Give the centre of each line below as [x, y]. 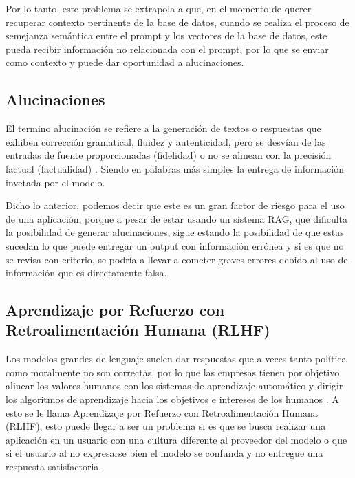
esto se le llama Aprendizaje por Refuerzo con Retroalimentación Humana [162, 412]
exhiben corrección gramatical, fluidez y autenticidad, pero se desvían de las [166, 141]
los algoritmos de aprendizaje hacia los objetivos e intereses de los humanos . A [172, 399]
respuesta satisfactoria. [54, 467]
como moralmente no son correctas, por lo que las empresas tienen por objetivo [173, 372]
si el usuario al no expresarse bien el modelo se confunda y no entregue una [164, 453]
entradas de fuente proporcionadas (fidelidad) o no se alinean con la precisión [169, 155]
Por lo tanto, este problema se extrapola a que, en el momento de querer [159, 8]
